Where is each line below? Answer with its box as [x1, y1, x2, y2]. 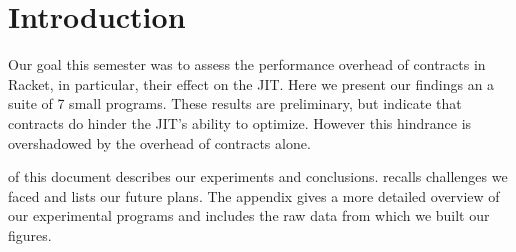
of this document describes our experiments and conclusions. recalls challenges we [8, 166, 508, 187]
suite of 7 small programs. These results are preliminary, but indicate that [8, 93, 462, 114]
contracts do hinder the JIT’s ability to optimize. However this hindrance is [8, 112, 472, 133]
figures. [8, 224, 52, 245]
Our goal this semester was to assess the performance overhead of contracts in [8, 54, 486, 75]
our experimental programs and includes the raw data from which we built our [8, 205, 490, 226]
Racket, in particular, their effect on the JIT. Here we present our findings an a [8, 73, 495, 94]
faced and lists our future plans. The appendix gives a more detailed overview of [8, 185, 500, 206]
